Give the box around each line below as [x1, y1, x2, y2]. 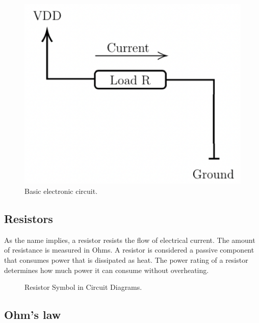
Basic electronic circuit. [24, 186, 98, 196]
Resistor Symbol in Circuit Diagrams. [24, 282, 142, 292]
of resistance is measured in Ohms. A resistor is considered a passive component [4, 244, 254, 255]
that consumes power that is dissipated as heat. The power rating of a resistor [4, 255, 248, 265]
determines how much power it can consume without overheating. [4, 264, 209, 275]
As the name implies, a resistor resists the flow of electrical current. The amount [4, 234, 255, 245]
